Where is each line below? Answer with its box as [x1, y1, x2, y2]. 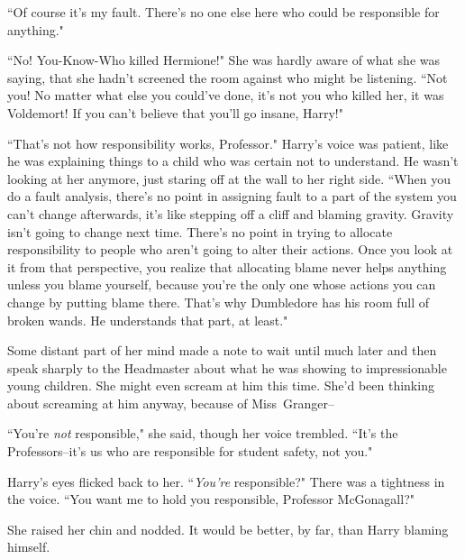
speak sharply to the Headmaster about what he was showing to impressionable [7, 358, 447, 377]
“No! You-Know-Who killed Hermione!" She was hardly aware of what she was [7, 50, 441, 69]
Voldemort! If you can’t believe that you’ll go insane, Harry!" [7, 103, 343, 122]
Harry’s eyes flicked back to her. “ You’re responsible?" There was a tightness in [7, 472, 445, 490]
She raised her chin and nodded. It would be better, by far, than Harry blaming [7, 519, 449, 538]
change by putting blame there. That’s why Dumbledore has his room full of [7, 292, 430, 311]
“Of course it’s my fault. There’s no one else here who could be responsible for [7, 3, 440, 21]
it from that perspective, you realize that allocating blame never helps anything [7, 257, 447, 276]
